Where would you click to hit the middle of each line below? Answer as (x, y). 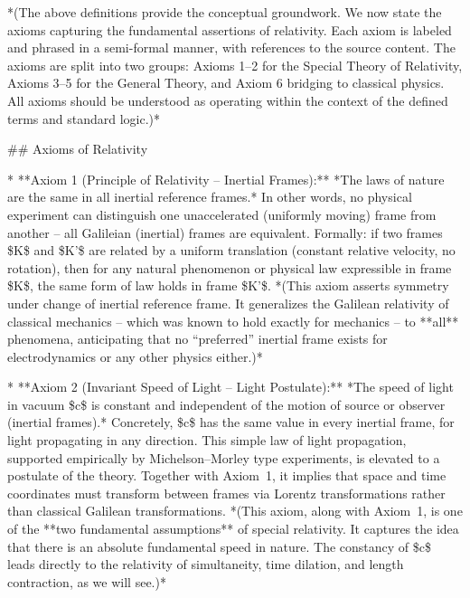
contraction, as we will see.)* (87, 581)
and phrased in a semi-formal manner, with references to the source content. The (231, 47)
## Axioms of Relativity (78, 149)
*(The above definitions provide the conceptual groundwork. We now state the (225, 12)
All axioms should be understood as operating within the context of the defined (228, 100)
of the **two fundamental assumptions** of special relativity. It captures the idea (233, 529)
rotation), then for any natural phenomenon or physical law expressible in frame (230, 267)
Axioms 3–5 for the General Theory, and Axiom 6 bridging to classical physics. (226, 83)
